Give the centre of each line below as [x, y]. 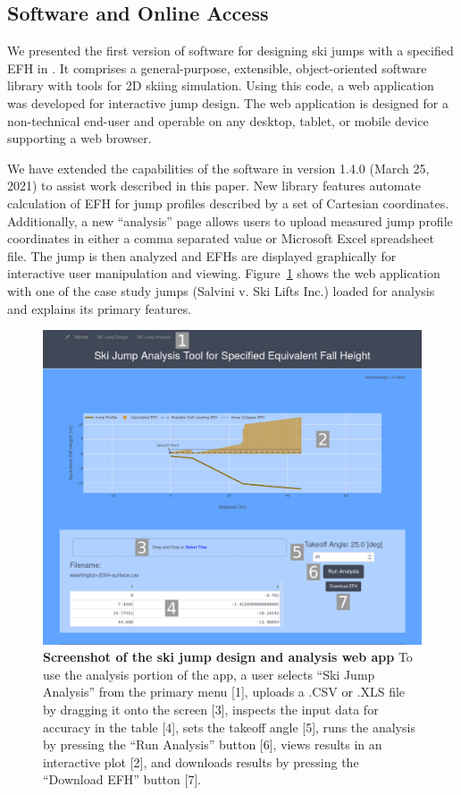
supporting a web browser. [80, 138]
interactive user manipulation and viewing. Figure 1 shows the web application [224, 273]
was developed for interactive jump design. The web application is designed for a [228, 102]
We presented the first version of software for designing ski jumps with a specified [230, 51]
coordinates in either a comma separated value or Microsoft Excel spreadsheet [221, 238]
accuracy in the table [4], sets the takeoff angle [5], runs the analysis [229, 727]
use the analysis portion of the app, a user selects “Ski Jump [209, 674]
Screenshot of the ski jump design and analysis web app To [228, 657]
